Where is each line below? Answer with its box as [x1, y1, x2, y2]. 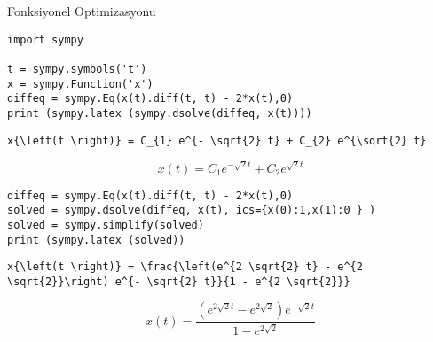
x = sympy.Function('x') [7, 77, 154, 90]
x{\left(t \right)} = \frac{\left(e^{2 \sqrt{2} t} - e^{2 [7, 260, 363, 274]
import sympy [7, 33, 83, 46]
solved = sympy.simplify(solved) [7, 218, 204, 231]
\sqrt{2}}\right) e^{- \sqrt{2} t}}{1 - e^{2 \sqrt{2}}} [7, 275, 350, 288]
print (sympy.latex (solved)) [7, 233, 185, 246]
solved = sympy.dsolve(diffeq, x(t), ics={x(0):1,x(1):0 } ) [7, 204, 376, 217]
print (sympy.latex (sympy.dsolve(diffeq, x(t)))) [7, 106, 312, 120]
